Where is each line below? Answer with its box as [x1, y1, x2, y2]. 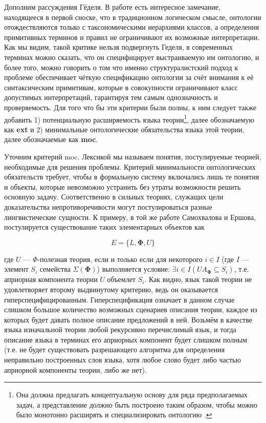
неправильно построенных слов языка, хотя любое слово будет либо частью [4, 354, 241, 365]
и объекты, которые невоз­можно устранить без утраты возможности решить [4, 181, 241, 192]
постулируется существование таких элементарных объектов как [4, 221, 205, 232]
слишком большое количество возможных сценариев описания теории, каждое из [4, 304, 257, 315]
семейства [39, 264, 71, 274]
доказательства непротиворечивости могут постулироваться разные [4, 201, 212, 212]
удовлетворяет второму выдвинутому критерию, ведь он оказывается [4, 284, 218, 294]
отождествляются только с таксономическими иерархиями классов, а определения [4, 22, 259, 32]
